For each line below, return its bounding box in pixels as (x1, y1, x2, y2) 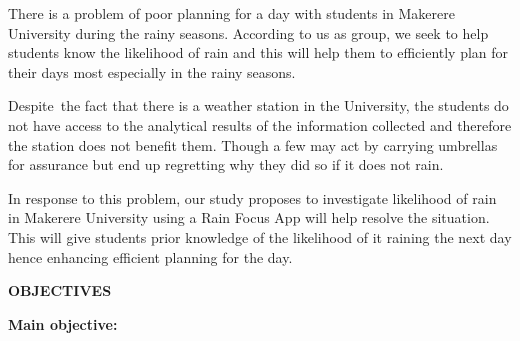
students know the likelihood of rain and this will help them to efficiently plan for (8, 42, 509, 63)
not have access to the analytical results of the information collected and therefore (8, 114, 512, 135)
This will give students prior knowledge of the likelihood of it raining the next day (8, 226, 512, 247)
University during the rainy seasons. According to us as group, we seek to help (8, 22, 489, 43)
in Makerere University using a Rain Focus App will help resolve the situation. (8, 207, 490, 228)
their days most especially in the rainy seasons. (8, 61, 296, 82)
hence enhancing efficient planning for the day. (8, 246, 293, 267)
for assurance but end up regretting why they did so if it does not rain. (8, 154, 444, 175)
